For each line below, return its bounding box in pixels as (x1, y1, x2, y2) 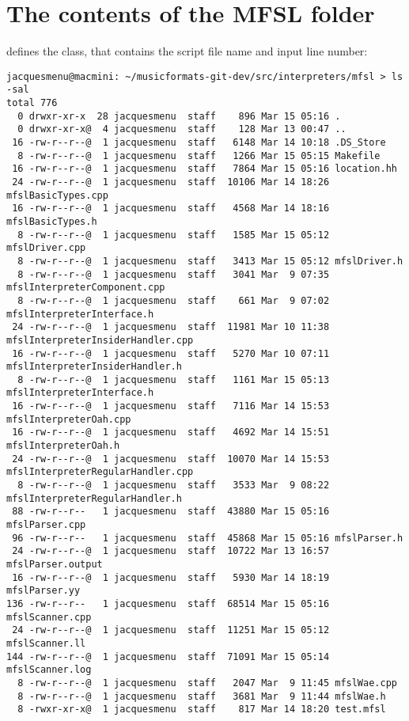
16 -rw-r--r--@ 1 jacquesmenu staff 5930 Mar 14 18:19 (12, 571, 330, 583)
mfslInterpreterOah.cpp (6, 413, 131, 425)
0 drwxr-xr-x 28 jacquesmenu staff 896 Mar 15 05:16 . (17, 110, 341, 122)
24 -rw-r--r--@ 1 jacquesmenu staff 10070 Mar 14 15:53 (12, 453, 330, 465)
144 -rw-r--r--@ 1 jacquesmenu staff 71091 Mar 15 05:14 (6, 651, 330, 662)
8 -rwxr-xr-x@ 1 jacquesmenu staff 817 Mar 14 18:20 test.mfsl (17, 704, 386, 715)
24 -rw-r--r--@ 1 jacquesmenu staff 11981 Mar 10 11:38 (12, 321, 330, 333)
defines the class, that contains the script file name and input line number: (6, 43, 368, 59)
